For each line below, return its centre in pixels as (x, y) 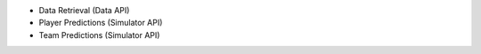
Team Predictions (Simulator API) (99, 35)
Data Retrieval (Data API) (84, 10)
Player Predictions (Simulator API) (101, 23)
